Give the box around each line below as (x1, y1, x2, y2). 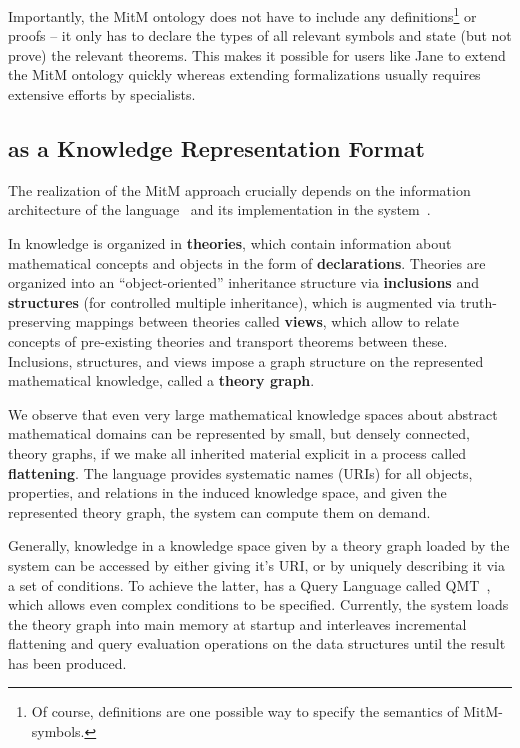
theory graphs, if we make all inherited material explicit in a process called (8, 442, 467, 463)
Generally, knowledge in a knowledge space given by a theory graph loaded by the (8, 535, 510, 556)
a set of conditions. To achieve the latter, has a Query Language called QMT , (8, 574, 491, 595)
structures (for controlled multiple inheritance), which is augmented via (8, 291, 456, 312)
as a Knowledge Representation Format (8, 133, 425, 164)
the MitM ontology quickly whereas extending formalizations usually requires (8, 64, 481, 85)
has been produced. (8, 652, 127, 673)
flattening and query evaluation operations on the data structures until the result (8, 633, 506, 654)
